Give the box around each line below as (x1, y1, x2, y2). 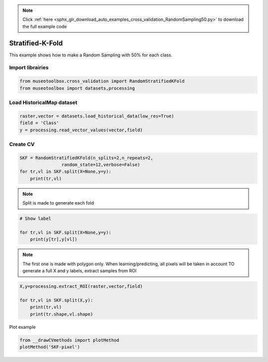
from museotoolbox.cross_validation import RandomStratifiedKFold (19, 78, 185, 84)
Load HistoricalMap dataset (9, 99, 77, 106)
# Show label (19, 216, 52, 221)
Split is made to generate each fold (22, 200, 94, 206)
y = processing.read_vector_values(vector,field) (19, 127, 143, 133)
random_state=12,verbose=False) (61, 162, 140, 168)
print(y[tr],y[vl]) (30, 237, 78, 242)
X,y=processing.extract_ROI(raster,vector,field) (19, 284, 143, 289)
